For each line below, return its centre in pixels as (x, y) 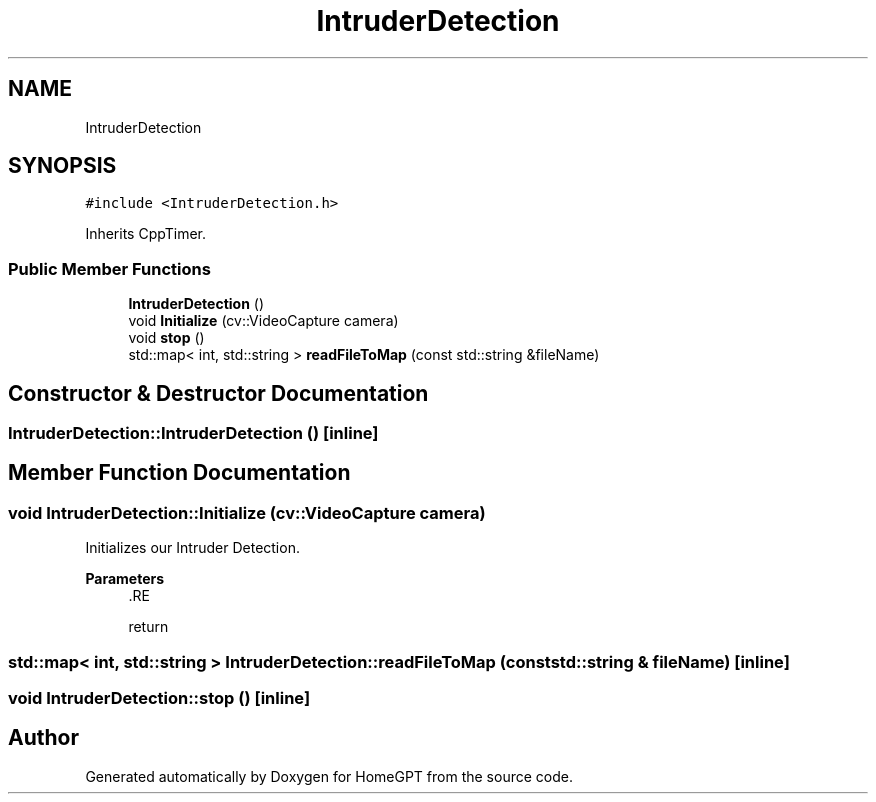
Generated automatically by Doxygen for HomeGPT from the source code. (329, 776)
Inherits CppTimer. (145, 234)
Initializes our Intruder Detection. (192, 548)
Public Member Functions (109, 268)
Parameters (125, 579)
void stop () (166, 338)
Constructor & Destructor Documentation (218, 393)
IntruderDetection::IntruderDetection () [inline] (193, 433)
